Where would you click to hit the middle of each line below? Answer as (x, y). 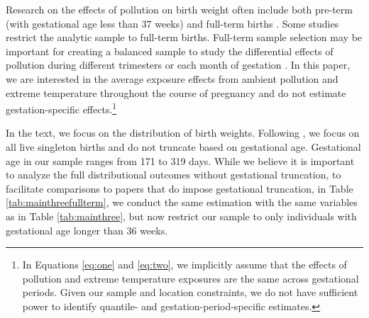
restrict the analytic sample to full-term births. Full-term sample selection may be (184, 37)
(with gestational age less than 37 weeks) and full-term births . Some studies (172, 23)
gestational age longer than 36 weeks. (87, 230)
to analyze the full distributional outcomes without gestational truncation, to (174, 175)
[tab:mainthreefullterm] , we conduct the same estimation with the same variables (182, 202)
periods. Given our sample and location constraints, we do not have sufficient (190, 292)
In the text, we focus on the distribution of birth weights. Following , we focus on (183, 133)
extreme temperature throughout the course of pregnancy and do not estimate (176, 92)
